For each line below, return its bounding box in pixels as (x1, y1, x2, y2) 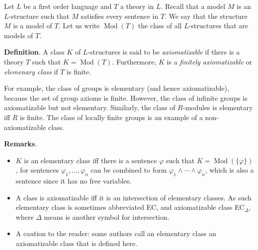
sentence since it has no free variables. (15, 176, 132, 186)
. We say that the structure (165, 10, 248, 21)
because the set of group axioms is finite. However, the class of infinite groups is (4, 92, 248, 103)
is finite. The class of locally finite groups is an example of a (20, 112, 203, 122)
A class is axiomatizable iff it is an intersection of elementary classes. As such (15, 192, 252, 202)
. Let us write (58, 20, 100, 31)
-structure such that (8, 10, 70, 21)
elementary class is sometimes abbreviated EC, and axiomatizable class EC (15, 202, 245, 212)
